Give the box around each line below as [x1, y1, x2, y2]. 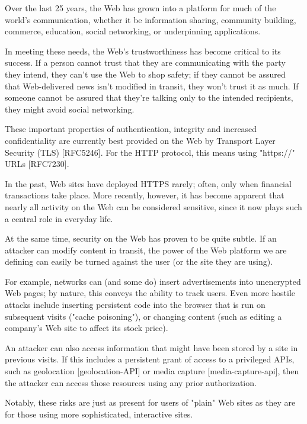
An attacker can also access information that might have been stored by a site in [5, 341, 298, 354]
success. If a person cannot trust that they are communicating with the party [5, 56, 286, 69]
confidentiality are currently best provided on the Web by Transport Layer [5, 134, 276, 146]
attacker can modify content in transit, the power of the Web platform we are [5, 243, 287, 256]
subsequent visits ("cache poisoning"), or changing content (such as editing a [5, 310, 282, 322]
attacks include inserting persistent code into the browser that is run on [5, 298, 266, 311]
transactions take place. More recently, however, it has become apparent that [5, 189, 284, 201]
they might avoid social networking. [5, 102, 135, 115]
